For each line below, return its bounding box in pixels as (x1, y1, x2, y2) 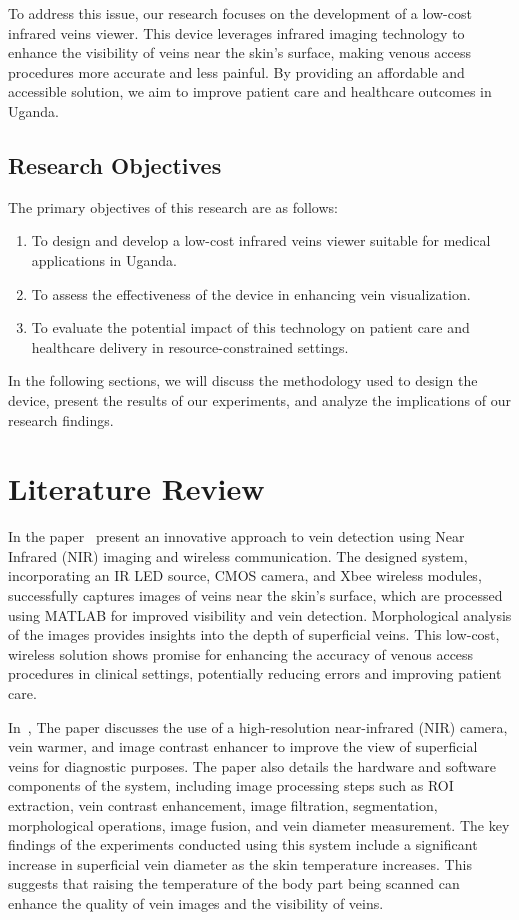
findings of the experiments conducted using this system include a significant (8, 834, 478, 855)
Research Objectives (8, 149, 222, 180)
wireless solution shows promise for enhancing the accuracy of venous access (8, 643, 474, 664)
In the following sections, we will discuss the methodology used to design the (8, 370, 478, 391)
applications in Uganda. (31, 249, 177, 270)
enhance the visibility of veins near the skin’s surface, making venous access (8, 42, 472, 63)
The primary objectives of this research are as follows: (8, 196, 338, 217)
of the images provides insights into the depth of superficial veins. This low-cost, (8, 624, 500, 645)
